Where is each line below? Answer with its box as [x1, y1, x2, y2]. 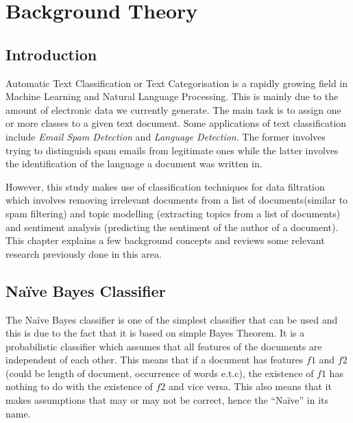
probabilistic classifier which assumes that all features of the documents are [5, 339, 322, 353]
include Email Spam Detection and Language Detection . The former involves [5, 129, 326, 143]
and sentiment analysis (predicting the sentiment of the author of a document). [5, 219, 339, 234]
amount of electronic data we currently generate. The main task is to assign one [5, 102, 341, 117]
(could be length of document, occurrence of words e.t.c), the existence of [5, 365, 314, 380]
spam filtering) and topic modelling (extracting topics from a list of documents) [5, 206, 341, 220]
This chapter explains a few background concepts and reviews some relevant [5, 233, 325, 247]
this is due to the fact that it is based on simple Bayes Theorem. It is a [5, 326, 305, 340]
